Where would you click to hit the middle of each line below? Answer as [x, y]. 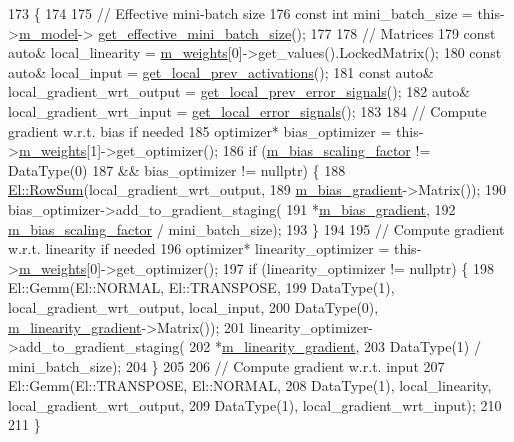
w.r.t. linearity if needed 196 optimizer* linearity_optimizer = [199, 248]
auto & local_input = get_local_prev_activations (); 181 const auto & [221, 71]
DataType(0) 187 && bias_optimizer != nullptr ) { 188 [177, 169]
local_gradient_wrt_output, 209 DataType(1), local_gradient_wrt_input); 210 [255, 404]
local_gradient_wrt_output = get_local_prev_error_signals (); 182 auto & [239, 91]
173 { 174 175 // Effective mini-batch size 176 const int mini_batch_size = [240, 13]
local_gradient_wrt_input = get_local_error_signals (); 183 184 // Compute [247, 110]
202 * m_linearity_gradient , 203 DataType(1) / [335, 346]
